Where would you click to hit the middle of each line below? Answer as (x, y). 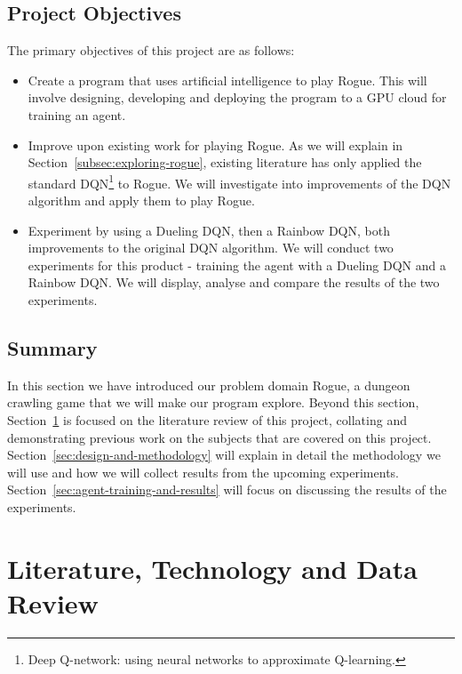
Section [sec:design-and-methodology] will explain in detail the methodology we (224, 455)
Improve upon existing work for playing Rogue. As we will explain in (215, 144)
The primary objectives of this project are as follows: (151, 50)
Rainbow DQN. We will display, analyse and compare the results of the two (234, 282)
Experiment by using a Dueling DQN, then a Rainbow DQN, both (209, 230)
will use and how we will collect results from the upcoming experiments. (203, 472)
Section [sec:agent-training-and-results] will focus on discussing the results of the (227, 489)
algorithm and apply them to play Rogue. (141, 201)
